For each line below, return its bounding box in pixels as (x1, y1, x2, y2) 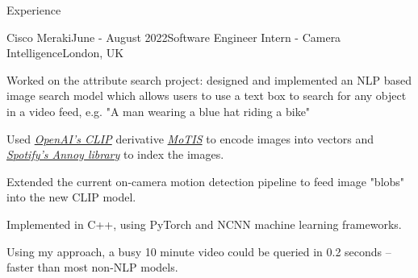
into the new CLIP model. (6, 189, 136, 205)
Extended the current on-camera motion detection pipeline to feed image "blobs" (6, 172, 405, 189)
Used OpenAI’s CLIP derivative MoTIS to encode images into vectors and (6, 130, 374, 147)
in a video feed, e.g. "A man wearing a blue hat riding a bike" (6, 102, 311, 119)
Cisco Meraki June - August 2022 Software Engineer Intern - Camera (6, 28, 341, 45)
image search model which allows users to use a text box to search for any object (6, 87, 407, 104)
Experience (6, 2, 61, 18)
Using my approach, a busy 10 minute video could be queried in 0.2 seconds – (6, 243, 391, 259)
